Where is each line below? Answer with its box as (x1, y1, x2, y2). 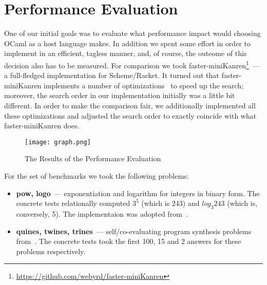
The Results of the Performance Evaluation (25, 153, 161, 164)
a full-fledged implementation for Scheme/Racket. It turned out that (4, 70, 219, 81)
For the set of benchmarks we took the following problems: (4, 170, 189, 181)
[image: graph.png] (25, 138, 91, 146)
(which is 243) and (141, 198, 200, 208)
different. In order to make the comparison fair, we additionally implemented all (4, 100, 256, 110)
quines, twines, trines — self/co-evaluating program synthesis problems (16, 225, 252, 236)
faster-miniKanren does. (4, 120, 80, 131)
